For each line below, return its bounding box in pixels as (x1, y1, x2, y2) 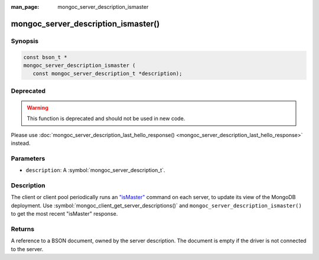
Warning (27, 104, 48, 111)
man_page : (11, 4, 40, 10)
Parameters (11, 154, 45, 162)
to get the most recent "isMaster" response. (11, 210, 118, 217)
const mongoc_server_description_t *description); (32, 70, 183, 77)
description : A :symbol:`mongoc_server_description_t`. (25, 167, 165, 174)
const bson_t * (23, 54, 67, 60)
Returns (11, 225, 35, 233)
